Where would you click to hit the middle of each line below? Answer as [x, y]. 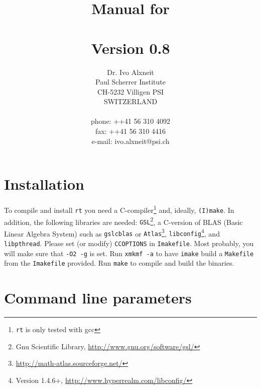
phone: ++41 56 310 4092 [130, 121]
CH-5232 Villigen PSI [130, 91]
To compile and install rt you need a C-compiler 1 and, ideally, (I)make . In [119, 209]
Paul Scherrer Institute [130, 82]
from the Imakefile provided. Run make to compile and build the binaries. [119, 263]
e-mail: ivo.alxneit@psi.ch [130, 141]
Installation [44, 184]
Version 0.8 [130, 48]
